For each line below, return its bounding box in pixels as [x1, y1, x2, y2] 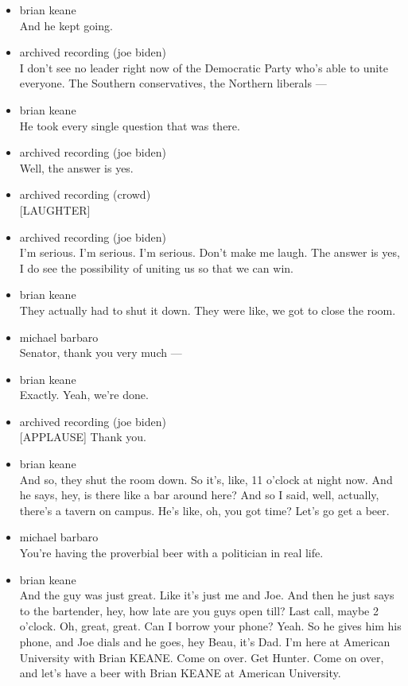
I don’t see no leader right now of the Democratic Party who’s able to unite [19, 59, 388, 76]
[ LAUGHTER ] [19, 201, 91, 218]
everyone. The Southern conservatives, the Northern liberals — [19, 75, 327, 91]
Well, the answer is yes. [19, 159, 134, 176]
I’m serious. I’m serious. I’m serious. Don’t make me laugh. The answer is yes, [19, 244, 400, 261]
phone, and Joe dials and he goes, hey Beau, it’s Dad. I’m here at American [19, 634, 391, 649]
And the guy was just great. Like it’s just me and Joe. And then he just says [19, 587, 394, 603]
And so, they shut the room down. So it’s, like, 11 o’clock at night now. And [19, 471, 393, 487]
